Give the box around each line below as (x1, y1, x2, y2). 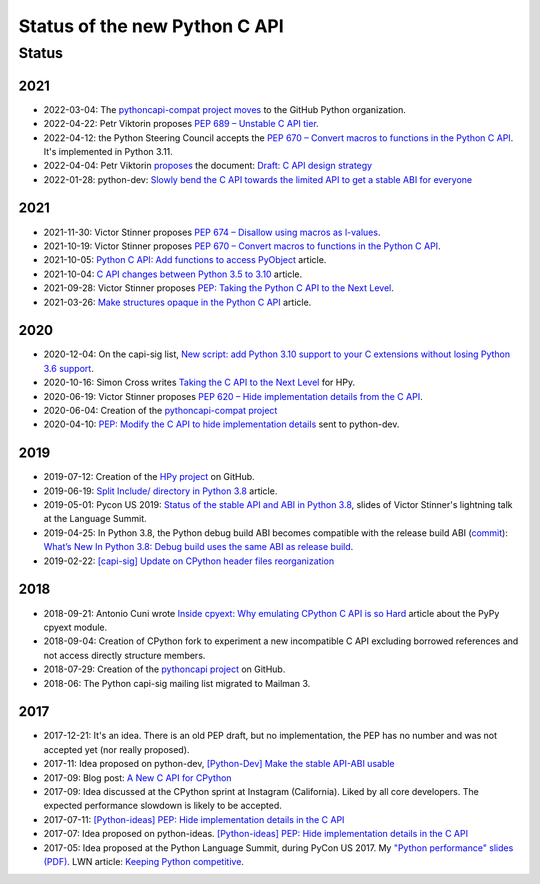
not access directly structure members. (43, 649, 206, 661)
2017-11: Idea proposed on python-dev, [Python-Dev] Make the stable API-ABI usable (43, 758, 395, 770)
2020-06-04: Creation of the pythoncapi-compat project (43, 405, 278, 416)
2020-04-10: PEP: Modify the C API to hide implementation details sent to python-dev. (43, 418, 400, 430)
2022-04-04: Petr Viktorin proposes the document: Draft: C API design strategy (43, 160, 373, 172)
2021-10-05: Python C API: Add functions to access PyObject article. (43, 254, 327, 266)
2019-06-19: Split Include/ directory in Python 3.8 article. (43, 485, 278, 497)
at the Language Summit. (43, 513, 147, 525)
